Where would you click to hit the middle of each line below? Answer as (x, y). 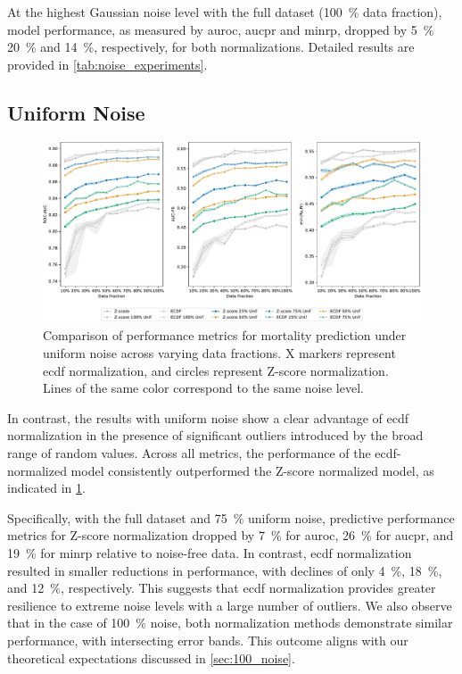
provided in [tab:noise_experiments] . (107, 64)
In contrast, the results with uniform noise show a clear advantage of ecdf (208, 417)
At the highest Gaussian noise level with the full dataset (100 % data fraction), (225, 12)
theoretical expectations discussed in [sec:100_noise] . (151, 657)
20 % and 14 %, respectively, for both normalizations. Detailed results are (211, 47)
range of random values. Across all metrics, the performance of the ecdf (202, 453)
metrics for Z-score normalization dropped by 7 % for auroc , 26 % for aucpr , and (231, 535)
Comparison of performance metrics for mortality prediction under (225, 335)
